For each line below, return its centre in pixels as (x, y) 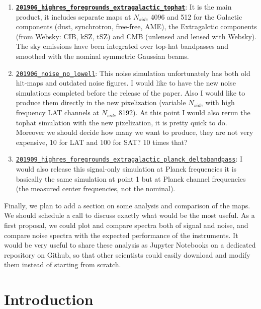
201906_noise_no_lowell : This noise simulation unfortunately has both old (133, 73)
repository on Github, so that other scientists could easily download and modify (127, 254)
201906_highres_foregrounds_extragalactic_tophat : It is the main (124, 7)
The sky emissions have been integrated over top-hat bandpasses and (122, 46)
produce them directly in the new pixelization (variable (101, 102)
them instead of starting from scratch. (63, 264)
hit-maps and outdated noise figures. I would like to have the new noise (126, 83)
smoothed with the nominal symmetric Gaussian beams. (102, 56)
